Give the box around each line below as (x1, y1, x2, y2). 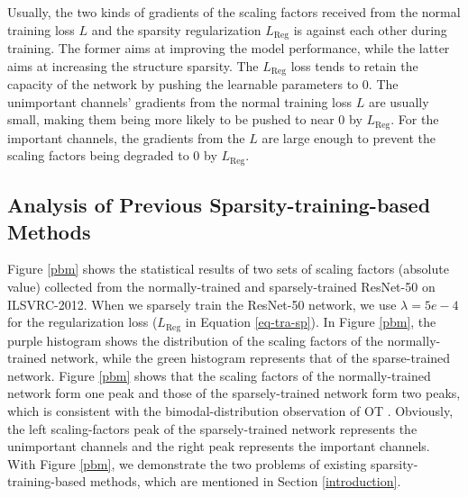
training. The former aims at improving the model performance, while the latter (7, 39, 450, 58)
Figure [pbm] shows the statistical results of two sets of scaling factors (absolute (7, 259, 449, 278)
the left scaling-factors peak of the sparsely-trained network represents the (7, 419, 418, 438)
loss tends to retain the (290, 56, 418, 75)
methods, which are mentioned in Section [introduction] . (89, 472, 401, 491)
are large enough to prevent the (262, 128, 436, 147)
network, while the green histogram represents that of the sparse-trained (50, 348, 451, 367)
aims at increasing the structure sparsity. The (7, 56, 259, 75)
